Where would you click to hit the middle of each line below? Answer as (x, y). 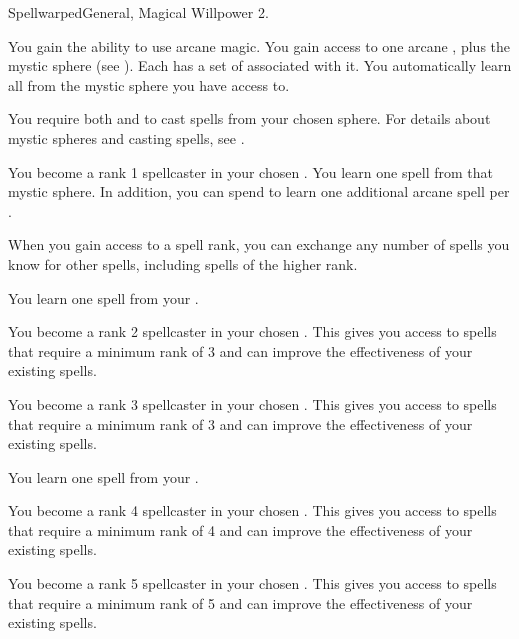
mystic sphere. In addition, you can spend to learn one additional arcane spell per (259, 191)
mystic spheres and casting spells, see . (126, 137)
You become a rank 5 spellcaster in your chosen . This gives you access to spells (252, 583)
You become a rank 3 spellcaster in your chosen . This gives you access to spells (252, 403)
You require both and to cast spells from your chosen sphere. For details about (249, 118)
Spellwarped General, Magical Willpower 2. (138, 12)
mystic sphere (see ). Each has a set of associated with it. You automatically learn (260, 65)
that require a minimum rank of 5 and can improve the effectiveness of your (240, 602)
